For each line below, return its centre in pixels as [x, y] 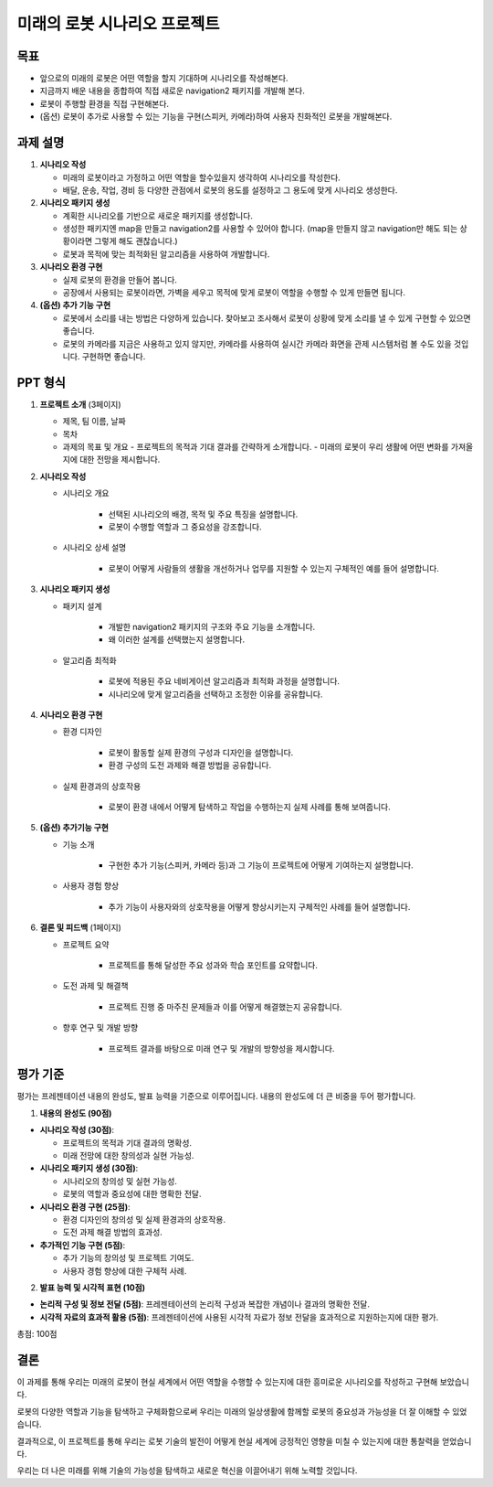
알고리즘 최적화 [90, 660]
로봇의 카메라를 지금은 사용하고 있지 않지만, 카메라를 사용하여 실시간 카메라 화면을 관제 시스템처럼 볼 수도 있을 [257, 344]
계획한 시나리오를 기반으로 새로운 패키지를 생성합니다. [157, 216]
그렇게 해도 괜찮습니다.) [136, 241]
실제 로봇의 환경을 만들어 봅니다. [120, 280]
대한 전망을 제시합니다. [120, 460]
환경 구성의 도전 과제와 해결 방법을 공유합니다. [190, 765]
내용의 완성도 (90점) [76, 1113]
